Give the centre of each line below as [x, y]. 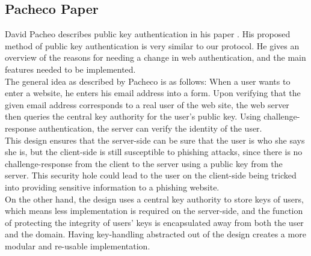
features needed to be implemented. [70, 69]
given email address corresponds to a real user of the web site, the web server [147, 104]
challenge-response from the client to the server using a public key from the [144, 163]
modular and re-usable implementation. [78, 245]
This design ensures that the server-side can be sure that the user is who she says [155, 140]
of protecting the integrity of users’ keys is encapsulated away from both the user [154, 222]
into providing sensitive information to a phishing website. [112, 187]
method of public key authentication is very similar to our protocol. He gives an [152, 45]
